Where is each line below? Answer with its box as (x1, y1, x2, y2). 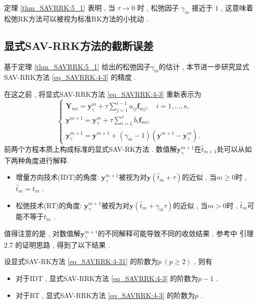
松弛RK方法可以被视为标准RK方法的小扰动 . (4, 13, 148, 23)
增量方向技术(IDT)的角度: (15, 172, 99, 182)
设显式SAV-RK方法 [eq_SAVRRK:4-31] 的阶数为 (4, 256, 158, 267)
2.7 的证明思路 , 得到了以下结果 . (4, 239, 110, 250)
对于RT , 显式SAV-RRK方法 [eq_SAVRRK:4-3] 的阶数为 (15, 290, 195, 300)
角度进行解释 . (24, 155, 69, 165)
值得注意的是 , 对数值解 (4, 228, 81, 238)
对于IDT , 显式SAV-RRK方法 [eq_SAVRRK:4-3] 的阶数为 (15, 273, 198, 283)
